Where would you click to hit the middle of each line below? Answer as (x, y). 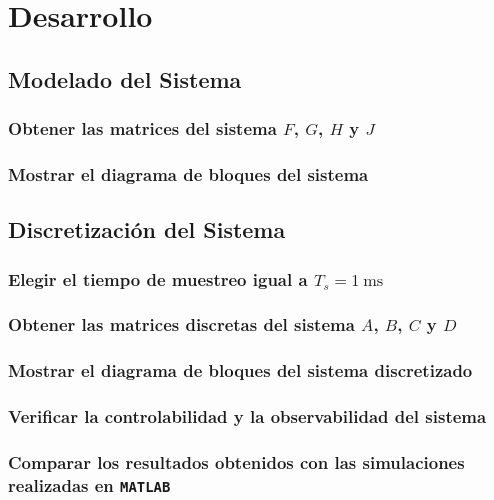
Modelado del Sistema (125, 78)
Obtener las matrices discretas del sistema (181, 324)
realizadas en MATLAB (89, 484)
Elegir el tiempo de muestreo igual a (158, 278)
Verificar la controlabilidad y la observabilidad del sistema (247, 416)
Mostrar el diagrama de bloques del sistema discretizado (240, 370)
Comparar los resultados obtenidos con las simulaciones (236, 461)
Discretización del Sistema (147, 229)
